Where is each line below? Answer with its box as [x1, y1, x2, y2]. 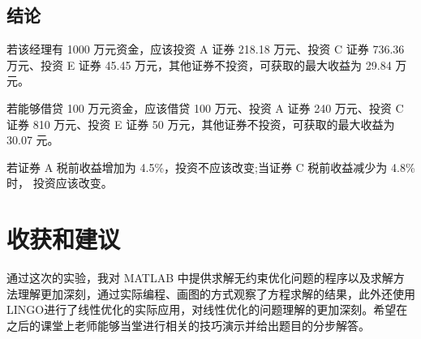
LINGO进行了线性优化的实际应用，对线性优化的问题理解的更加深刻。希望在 [6, 301, 408, 318]
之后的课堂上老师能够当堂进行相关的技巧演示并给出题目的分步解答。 [6, 316, 370, 333]
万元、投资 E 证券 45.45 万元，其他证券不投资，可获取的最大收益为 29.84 [6, 56, 392, 73]
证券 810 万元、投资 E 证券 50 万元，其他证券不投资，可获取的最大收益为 [6, 115, 395, 132]
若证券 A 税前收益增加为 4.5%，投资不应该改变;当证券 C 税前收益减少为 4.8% [6, 158, 415, 175]
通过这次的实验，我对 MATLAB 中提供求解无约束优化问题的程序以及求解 [6, 269, 393, 286]
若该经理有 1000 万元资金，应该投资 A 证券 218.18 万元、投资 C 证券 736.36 [6, 41, 405, 58]
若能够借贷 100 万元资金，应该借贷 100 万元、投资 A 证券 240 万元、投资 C [6, 99, 404, 116]
